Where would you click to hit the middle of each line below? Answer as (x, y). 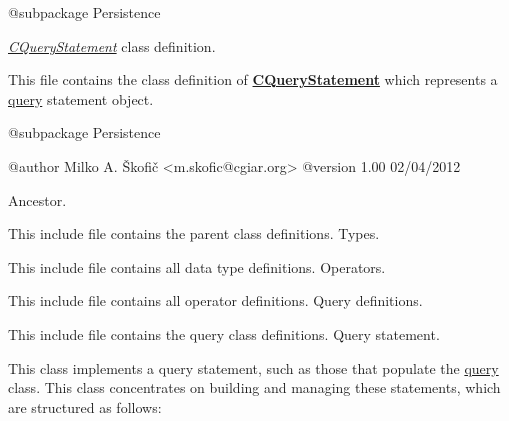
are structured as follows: (85, 406)
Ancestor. (37, 199)
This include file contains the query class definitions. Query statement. (224, 333)
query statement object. (81, 98)
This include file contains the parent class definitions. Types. (194, 233)
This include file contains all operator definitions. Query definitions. (215, 300)
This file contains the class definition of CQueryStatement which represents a (253, 79)
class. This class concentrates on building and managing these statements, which (254, 387)
